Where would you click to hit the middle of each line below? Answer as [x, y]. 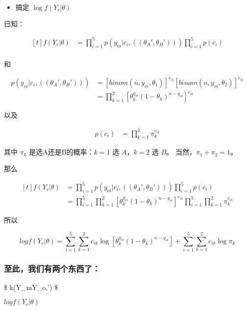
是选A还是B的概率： [62, 152]
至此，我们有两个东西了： [52, 269]
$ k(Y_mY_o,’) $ [31, 287]
